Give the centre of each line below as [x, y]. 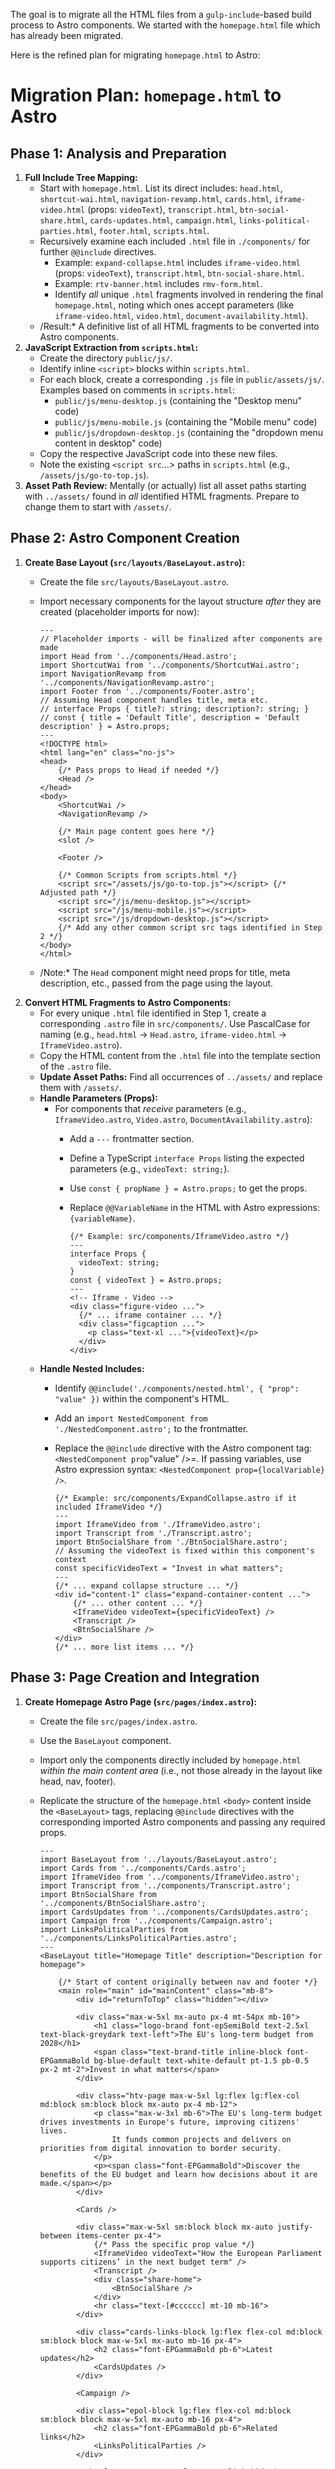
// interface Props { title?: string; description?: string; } [174, 709]
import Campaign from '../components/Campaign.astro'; [156, 1920]
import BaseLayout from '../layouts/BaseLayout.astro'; [158, 1859]
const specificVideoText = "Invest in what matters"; [169, 1568]
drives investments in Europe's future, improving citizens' [169, 2122]
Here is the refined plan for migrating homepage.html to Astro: [135, 55]
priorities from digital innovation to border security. [161, 2148]
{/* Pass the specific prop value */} [174, 2244]
